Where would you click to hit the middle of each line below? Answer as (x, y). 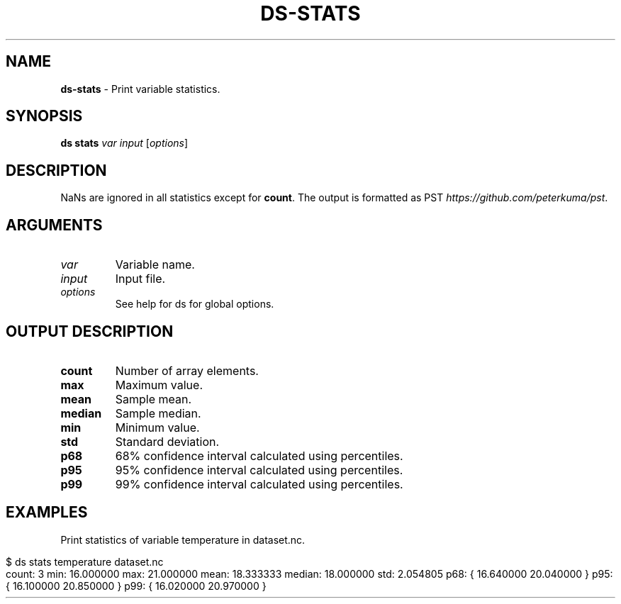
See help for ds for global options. (195, 304)
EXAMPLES (47, 513)
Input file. (140, 279)
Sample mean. (153, 399)
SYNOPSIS (44, 116)
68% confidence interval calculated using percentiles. (259, 455)
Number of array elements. (187, 370)
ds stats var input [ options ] (124, 143)
